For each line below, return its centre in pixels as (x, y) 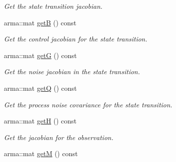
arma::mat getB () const (40, 22)
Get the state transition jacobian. (53, 6)
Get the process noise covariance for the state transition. (88, 104)
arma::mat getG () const (40, 55)
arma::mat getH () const (40, 121)
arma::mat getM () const (41, 153)
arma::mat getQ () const (40, 88)
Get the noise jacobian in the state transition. (72, 71)
